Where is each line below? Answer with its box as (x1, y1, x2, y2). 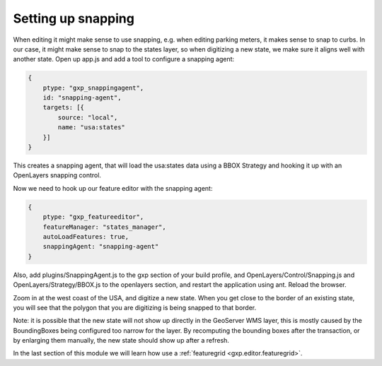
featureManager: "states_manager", (42, 223, 166, 231)
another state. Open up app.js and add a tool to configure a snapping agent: (13, 55, 235, 64)
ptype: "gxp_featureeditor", (42, 213, 144, 221)
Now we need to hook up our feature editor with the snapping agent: (13, 184, 213, 192)
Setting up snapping (13, 11, 134, 26)
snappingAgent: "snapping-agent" (42, 242, 159, 251)
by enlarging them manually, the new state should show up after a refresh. (13, 336, 230, 345)
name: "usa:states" (57, 124, 125, 131)
